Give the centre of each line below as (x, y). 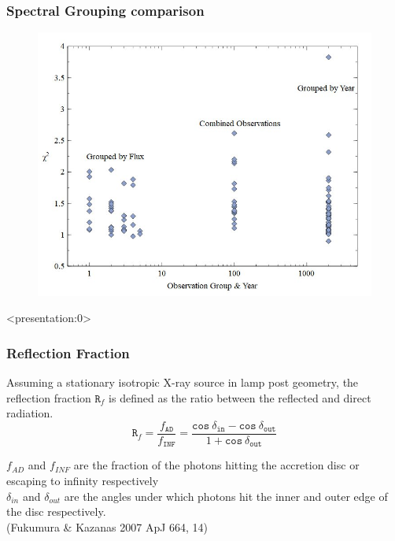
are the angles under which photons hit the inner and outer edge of (226, 496)
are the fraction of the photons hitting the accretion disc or (216, 465)
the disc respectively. (56, 511)
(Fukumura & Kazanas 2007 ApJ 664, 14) (107, 526)
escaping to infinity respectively (83, 480)
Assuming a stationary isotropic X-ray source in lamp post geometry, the (183, 382)
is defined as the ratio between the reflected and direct (240, 397)
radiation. (30, 413)
